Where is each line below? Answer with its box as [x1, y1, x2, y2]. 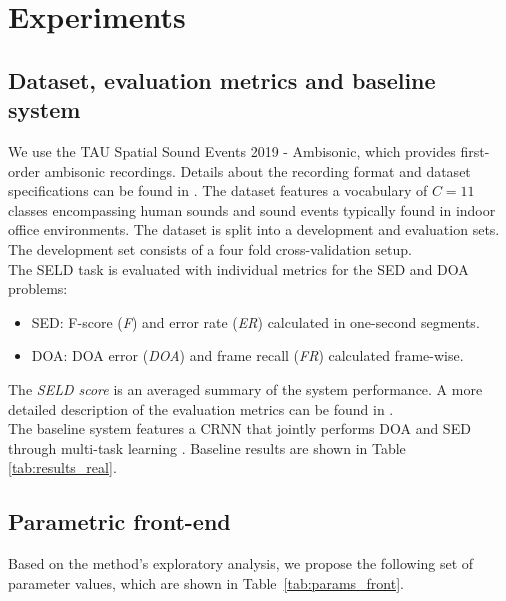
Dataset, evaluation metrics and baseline [8, 64, 436, 95]
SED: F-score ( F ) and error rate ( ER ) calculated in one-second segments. [31, 311, 480, 332]
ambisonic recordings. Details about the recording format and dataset [44, 160, 471, 181]
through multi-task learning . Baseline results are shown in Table [8, 437, 406, 458]
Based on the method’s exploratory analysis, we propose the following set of [8, 553, 474, 574]
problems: [8, 278, 68, 299]
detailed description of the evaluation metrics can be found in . [8, 398, 394, 419]
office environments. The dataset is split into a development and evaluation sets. [8, 219, 500, 240]
